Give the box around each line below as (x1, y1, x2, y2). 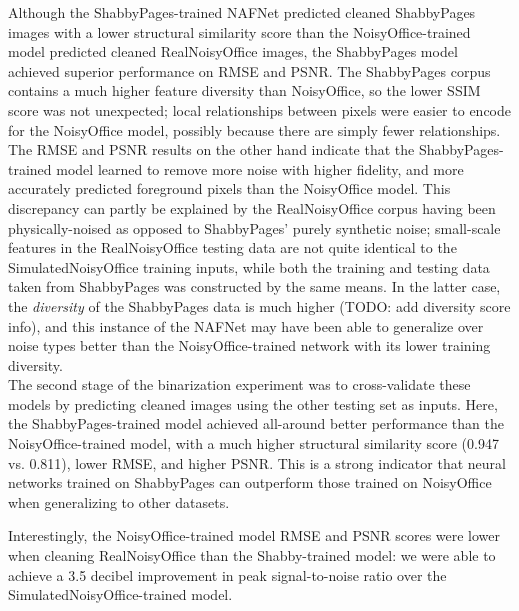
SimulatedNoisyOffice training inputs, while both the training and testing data (8, 256, 490, 277)
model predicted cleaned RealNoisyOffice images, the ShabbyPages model (8, 41, 458, 62)
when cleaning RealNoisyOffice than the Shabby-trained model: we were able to (8, 545, 496, 566)
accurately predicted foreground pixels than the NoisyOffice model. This (8, 178, 451, 199)
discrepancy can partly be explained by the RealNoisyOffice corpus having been (8, 197, 496, 218)
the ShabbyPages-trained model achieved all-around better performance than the (8, 413, 504, 434)
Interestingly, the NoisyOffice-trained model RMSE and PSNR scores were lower (8, 525, 501, 546)
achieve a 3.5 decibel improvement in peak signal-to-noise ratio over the (8, 564, 447, 585)
